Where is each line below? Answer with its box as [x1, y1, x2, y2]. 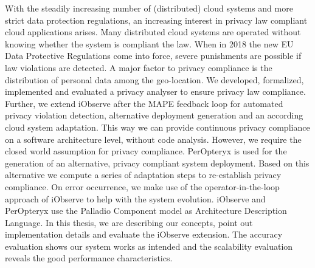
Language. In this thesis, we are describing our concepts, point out [5, 216, 253, 228]
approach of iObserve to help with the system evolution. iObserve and [5, 192, 266, 205]
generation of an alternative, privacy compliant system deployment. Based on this [5, 156, 310, 169]
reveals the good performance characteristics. [5, 252, 173, 264]
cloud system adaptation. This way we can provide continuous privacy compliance [5, 120, 310, 133]
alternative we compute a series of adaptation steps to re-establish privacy [5, 168, 282, 181]
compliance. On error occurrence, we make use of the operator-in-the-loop [5, 180, 280, 193]
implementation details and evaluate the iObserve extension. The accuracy [5, 228, 283, 241]
